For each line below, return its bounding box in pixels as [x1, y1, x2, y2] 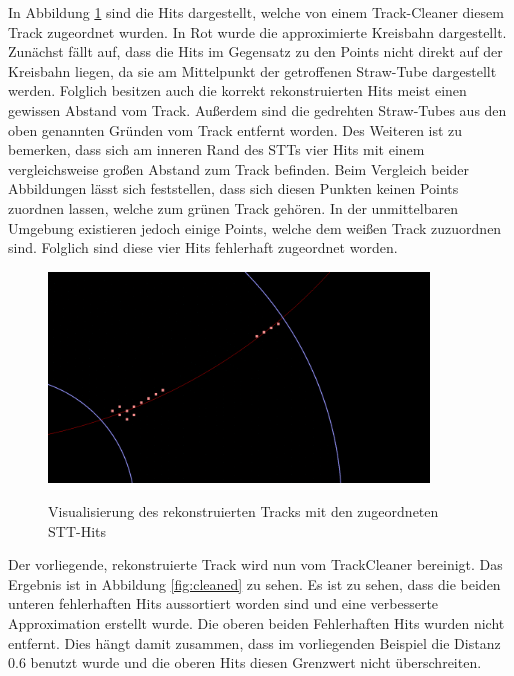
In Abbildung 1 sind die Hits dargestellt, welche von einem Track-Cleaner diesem [8, 2, 504, 22]
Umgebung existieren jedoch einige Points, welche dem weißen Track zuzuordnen [8, 217, 502, 238]
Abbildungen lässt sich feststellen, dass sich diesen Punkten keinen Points [8, 178, 459, 199]
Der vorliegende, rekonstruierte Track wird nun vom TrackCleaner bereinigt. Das [8, 554, 503, 575]
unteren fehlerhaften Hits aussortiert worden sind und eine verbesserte [8, 593, 439, 614]
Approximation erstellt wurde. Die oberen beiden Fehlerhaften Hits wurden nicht [8, 612, 505, 633]
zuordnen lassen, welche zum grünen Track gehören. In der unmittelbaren [8, 197, 458, 218]
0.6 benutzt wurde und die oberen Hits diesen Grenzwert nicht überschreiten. [8, 652, 482, 673]
